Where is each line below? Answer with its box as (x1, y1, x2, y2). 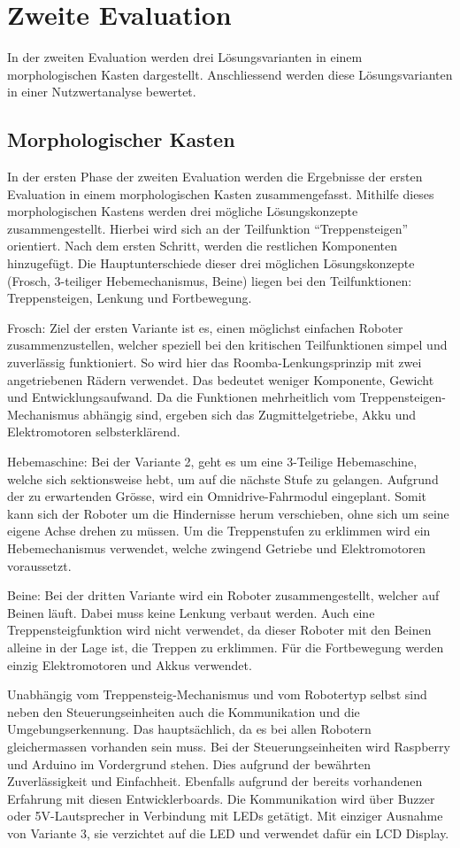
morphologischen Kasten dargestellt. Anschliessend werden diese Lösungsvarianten (7, 65, 453, 83)
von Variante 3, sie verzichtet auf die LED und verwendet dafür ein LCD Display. (7, 823, 449, 842)
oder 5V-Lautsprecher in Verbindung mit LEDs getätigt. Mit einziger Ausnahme (7, 806, 443, 825)
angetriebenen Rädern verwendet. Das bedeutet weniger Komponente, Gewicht (7, 370, 434, 389)
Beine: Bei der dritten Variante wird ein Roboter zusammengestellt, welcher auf (7, 586, 440, 605)
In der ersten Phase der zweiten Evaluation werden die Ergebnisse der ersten (7, 167, 423, 186)
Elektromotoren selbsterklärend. (7, 422, 180, 441)
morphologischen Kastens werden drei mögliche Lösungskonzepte (7, 202, 358, 220)
